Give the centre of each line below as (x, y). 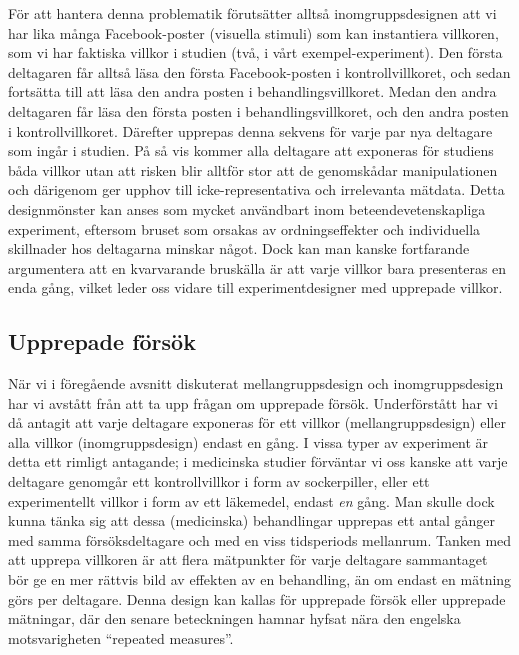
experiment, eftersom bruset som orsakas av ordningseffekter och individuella (244, 228)
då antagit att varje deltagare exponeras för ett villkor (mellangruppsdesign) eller (257, 422)
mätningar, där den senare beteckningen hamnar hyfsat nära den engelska (234, 618)
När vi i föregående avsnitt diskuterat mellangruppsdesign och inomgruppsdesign (256, 383)
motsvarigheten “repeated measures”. (121, 637)
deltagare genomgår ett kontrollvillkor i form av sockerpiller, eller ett (219, 481)
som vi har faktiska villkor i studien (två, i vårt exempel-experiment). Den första (255, 52)
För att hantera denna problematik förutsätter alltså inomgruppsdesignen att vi (252, 13)
